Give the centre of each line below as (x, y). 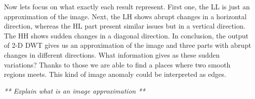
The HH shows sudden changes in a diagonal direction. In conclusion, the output (126, 35)
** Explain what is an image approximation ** (75, 90)
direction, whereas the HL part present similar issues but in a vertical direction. (125, 26)
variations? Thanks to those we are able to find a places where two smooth (117, 64)
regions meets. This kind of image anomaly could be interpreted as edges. (115, 74)
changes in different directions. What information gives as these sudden (112, 54)
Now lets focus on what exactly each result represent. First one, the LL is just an (127, 6)
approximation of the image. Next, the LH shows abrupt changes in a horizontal (125, 16)
